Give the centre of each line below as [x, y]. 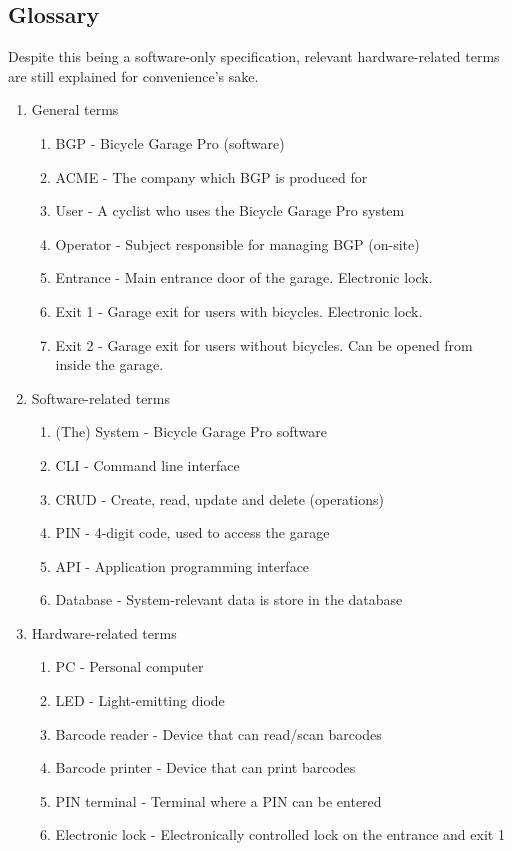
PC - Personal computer [129, 666]
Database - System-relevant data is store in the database [229, 599]
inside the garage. [109, 364]
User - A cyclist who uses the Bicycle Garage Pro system [230, 210]
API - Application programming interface [182, 565]
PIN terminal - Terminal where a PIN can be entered [218, 800]
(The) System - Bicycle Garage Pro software [191, 431]
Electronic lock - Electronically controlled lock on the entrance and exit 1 [280, 834]
